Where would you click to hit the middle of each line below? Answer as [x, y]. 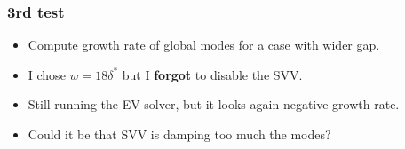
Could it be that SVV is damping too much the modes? [179, 134]
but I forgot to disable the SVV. [212, 74]
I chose [47, 74]
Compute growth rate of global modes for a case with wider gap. [204, 45]
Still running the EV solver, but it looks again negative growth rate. [214, 104]
